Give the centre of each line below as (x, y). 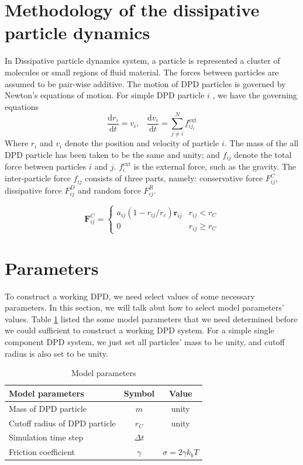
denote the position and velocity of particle (142, 143)
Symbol (139, 393)
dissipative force (33, 190)
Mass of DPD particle (48, 408)
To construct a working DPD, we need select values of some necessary (130, 296)
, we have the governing (255, 95)
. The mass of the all (261, 143)
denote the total (263, 154)
